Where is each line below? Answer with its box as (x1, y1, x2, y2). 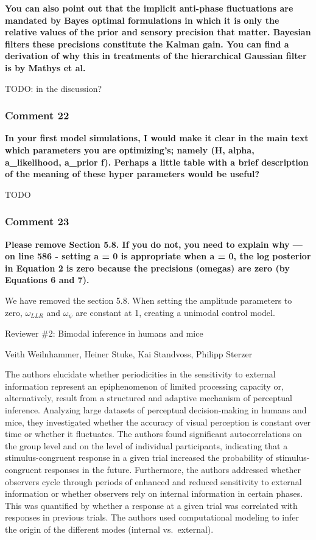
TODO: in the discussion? (5, 82, 102, 94)
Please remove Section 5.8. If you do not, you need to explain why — (5, 237, 303, 250)
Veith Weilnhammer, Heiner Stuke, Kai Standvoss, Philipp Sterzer (5, 347, 253, 360)
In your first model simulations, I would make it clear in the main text (5, 131, 309, 144)
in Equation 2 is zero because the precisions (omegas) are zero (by (5, 261, 290, 274)
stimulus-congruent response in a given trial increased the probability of (5, 451, 273, 464)
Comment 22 (5, 108, 69, 123)
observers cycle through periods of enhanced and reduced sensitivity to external (5, 475, 302, 488)
